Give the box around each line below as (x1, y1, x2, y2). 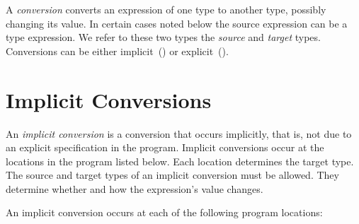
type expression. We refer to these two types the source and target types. (6, 30, 321, 45)
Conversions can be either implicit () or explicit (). (6, 43, 229, 58)
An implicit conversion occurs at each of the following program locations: (6, 205, 323, 220)
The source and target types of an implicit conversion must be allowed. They (6, 167, 339, 182)
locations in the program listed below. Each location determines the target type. (6, 153, 354, 168)
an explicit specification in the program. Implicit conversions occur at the (6, 140, 324, 155)
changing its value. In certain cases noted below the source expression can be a (6, 16, 348, 30)
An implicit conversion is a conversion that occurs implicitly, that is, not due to (6, 126, 352, 141)
